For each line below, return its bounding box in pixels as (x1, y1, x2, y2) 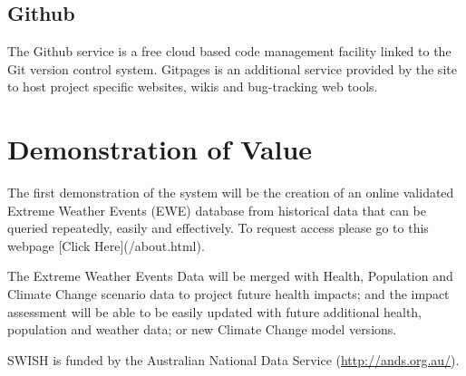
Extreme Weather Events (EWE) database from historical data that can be (7, 200, 427, 219)
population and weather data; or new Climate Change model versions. (7, 320, 397, 339)
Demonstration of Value (7, 130, 313, 168)
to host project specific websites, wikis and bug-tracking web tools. (7, 77, 378, 96)
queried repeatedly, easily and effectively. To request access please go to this (7, 218, 429, 237)
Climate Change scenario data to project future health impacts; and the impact (7, 284, 450, 304)
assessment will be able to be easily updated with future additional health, (7, 302, 422, 321)
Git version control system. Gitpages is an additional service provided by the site (7, 59, 457, 78)
